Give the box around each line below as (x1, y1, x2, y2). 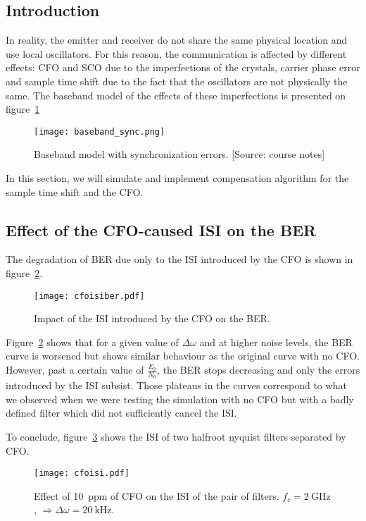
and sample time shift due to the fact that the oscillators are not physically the (6, 73, 348, 88)
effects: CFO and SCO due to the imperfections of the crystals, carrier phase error (6, 60, 360, 75)
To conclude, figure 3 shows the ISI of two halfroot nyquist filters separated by (6, 429, 346, 444)
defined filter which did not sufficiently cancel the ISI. (6, 405, 237, 420)
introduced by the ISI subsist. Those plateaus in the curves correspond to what (6, 378, 347, 393)
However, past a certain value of (6, 362, 144, 377)
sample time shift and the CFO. (6, 184, 144, 199)
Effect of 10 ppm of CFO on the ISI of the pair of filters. (34, 488, 279, 503)
